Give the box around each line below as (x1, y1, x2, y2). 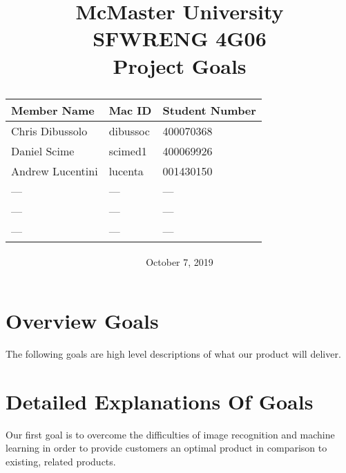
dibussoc (108, 122, 150, 139)
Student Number (162, 102, 256, 118)
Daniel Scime (11, 142, 75, 159)
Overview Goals (6, 307, 159, 335)
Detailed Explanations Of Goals (6, 387, 314, 415)
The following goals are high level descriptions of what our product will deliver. (6, 347, 341, 361)
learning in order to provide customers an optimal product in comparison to (6, 441, 327, 455)
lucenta (108, 162, 144, 179)
